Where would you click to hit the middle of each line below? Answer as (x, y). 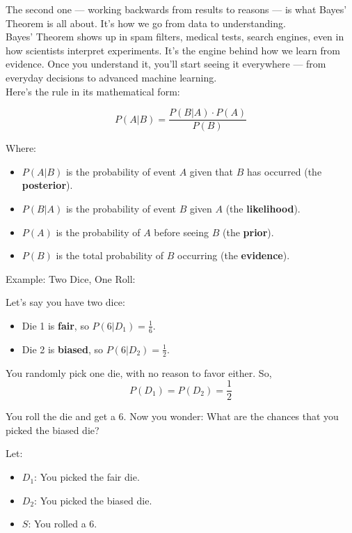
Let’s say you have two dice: (65, 302)
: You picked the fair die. (87, 477)
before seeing (182, 232)
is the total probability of (110, 255)
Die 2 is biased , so (62, 349)
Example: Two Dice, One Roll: (71, 278)
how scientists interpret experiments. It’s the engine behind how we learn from (173, 50)
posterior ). (47, 185)
